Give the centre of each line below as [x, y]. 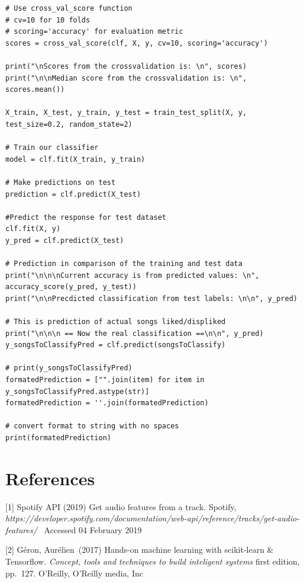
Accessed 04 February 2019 [93, 529]
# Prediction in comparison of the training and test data [124, 264]
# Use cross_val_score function [69, 8]
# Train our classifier [52, 148]
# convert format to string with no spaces [92, 426]
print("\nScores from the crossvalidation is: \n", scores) [126, 66]
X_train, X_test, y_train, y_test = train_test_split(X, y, [126, 113]
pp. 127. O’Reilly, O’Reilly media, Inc [74, 573]
